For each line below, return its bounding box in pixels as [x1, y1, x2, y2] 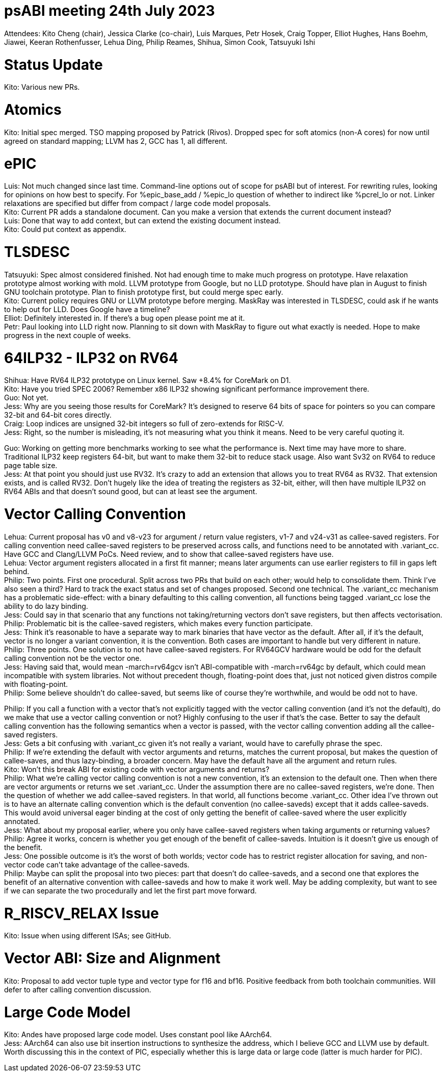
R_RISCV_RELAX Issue [4, 904, 159, 922]
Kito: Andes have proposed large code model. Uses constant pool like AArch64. [4, 1030, 272, 1039]
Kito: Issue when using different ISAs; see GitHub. [4, 931, 171, 940]
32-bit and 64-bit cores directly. [4, 411, 112, 420]
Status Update [4, 56, 103, 73]
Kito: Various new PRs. [4, 83, 80, 92]
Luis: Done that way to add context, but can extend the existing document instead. [4, 216, 281, 225]
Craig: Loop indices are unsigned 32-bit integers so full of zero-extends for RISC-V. [4, 419, 284, 428]
